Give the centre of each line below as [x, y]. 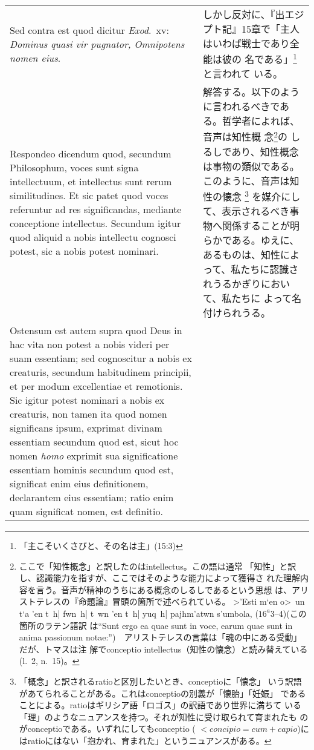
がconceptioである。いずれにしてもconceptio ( [107, 729]
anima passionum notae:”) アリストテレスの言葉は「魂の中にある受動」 [160, 637]
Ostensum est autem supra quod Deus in [96, 330]
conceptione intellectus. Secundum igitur [95, 223]
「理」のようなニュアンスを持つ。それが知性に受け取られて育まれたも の [164, 716]
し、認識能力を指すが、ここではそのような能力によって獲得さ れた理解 [160, 578]
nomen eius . [35, 58]
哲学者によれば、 [261, 121]
